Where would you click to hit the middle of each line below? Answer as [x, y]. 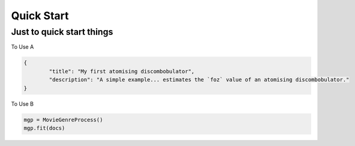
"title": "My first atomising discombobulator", [122, 71]
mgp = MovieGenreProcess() [63, 120]
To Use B [22, 104]
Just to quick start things [62, 32]
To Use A [22, 47]
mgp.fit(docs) [44, 128]
